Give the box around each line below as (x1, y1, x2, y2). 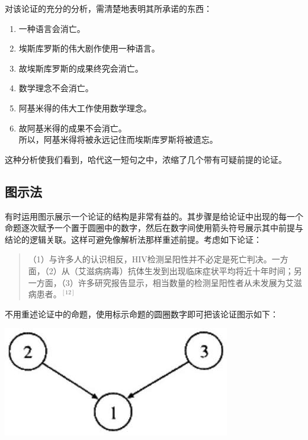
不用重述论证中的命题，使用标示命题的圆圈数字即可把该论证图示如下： (5, 307, 278, 320)
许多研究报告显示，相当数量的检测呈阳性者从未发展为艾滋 (78, 276, 302, 288)
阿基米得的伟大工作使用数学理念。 (18, 101, 152, 114)
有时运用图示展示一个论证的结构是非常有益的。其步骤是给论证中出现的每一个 (5, 210, 303, 222)
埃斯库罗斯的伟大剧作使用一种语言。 (18, 42, 160, 54)
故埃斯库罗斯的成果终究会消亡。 (18, 62, 143, 74)
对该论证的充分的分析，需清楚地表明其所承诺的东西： (5, 2, 212, 14)
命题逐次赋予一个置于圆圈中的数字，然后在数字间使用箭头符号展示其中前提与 (5, 221, 303, 234)
